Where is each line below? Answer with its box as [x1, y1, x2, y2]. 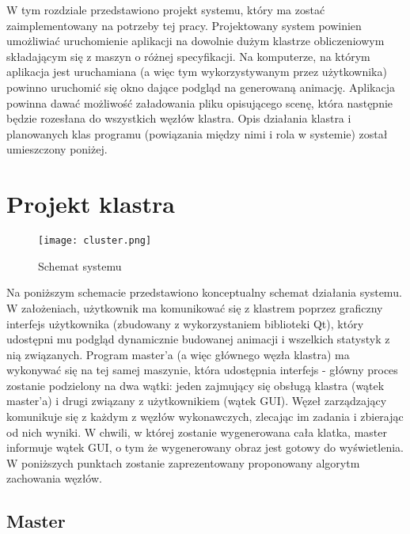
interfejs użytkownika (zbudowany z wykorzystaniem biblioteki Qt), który [6, 315, 364, 331]
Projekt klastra [6, 187, 175, 220]
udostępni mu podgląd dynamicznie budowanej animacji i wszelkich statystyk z [6, 331, 390, 347]
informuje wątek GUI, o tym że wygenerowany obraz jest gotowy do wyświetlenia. [6, 439, 404, 456]
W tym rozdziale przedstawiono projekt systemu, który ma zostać [6, 2, 325, 17]
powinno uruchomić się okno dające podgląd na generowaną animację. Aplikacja [6, 78, 395, 95]
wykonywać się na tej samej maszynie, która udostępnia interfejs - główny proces [6, 362, 398, 378]
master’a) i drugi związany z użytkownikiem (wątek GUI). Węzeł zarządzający [6, 392, 387, 409]
